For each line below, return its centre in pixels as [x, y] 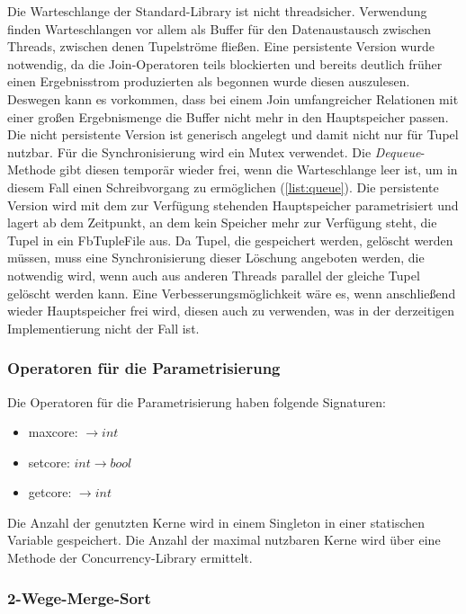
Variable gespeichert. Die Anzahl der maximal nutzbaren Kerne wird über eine [224, 540]
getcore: [50, 492]
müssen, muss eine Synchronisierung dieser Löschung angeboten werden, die [216, 258]
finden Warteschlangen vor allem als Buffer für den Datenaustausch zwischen [220, 28]
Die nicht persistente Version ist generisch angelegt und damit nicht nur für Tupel [233, 134]
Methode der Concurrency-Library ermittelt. [130, 558]
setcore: [49, 462]
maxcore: [53, 432]
